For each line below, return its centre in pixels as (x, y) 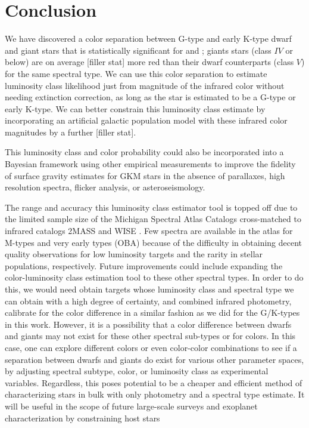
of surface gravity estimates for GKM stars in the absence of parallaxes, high (145, 175)
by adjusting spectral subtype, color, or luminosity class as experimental (137, 371)
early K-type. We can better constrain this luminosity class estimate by (135, 108)
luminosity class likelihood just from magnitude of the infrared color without (145, 85)
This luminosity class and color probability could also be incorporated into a (144, 152)
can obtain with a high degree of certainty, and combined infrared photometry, (148, 301)
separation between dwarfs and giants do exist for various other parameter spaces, (154, 359)
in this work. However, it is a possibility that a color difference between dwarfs (148, 324)
